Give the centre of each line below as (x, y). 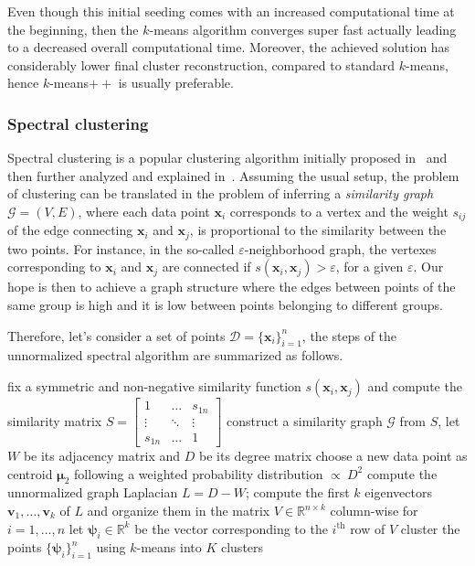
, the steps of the (349, 335)
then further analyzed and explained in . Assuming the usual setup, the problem (233, 175)
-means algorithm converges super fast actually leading (303, 29)
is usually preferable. (176, 83)
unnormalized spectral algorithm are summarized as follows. (175, 355)
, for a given (369, 267)
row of (368, 528)
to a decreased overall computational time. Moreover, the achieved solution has (229, 47)
